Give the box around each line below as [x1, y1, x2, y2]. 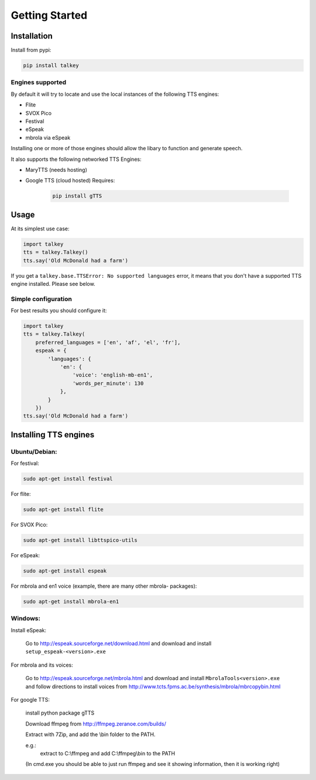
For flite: [11, 491, 31, 498]
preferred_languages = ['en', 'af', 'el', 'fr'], [35, 339, 181, 346]
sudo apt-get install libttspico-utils [23, 537, 138, 544]
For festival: [11, 460, 39, 467]
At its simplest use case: [11, 225, 70, 232]
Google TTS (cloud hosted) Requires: [25, 177, 115, 184]
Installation [11, 31, 53, 41]
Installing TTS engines [11, 430, 95, 440]
